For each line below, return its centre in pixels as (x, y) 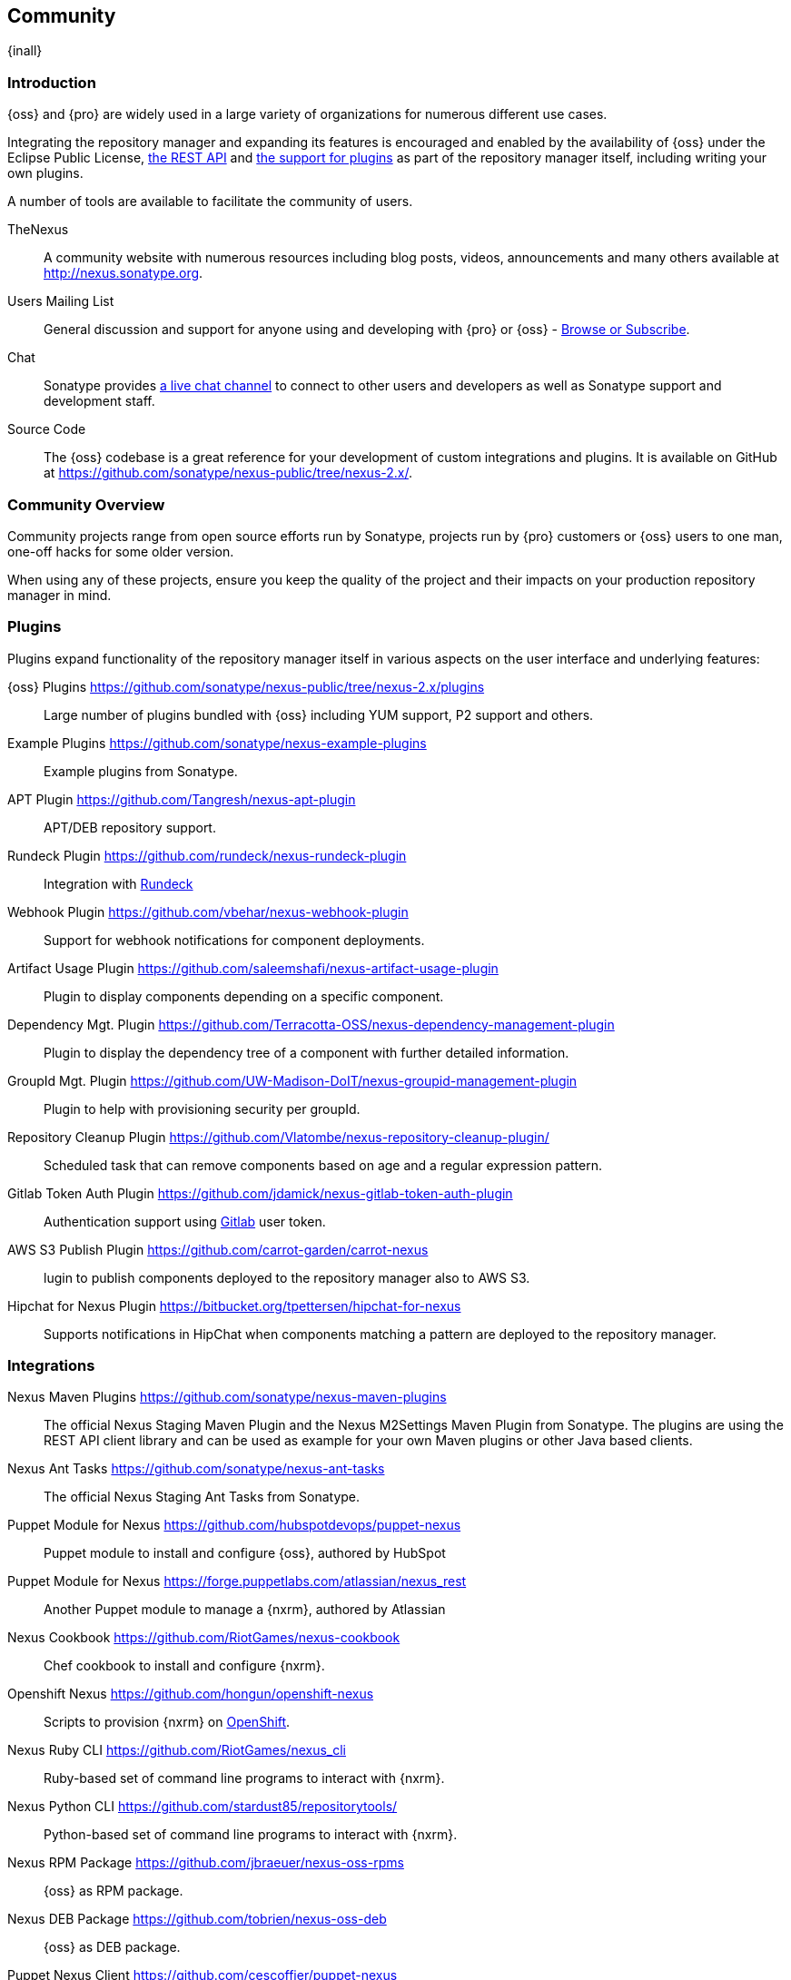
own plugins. (45, 173)
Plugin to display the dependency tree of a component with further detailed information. (307, 1052)
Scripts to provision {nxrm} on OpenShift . (167, 1722)
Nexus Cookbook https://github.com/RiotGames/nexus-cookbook (204, 1638)
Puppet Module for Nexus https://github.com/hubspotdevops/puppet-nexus (234, 1525)
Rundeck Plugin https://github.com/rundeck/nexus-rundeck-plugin (207, 855)
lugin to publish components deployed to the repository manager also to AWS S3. (287, 1277)
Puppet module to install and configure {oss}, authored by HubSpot (245, 1553)
